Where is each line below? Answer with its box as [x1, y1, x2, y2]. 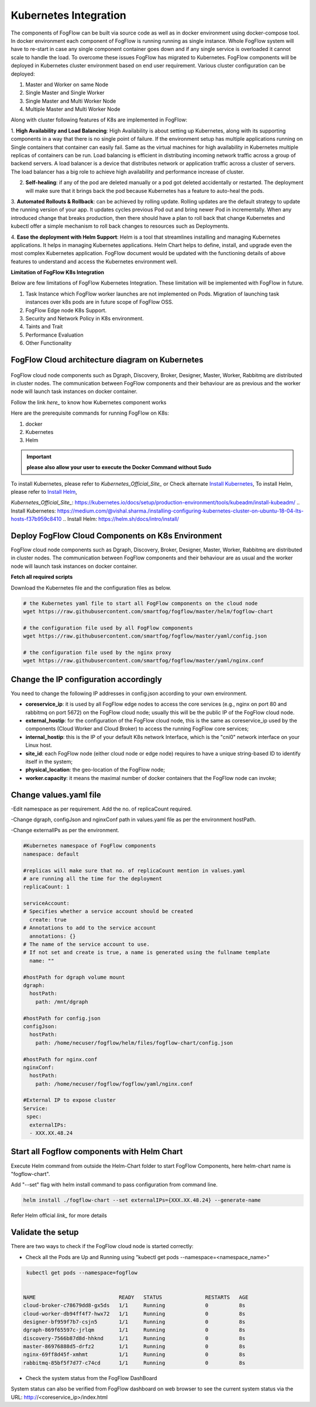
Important [26, 453, 52, 460]
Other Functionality [25, 340, 72, 347]
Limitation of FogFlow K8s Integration [11, 269, 105, 276]
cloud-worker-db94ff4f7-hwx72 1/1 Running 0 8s [23, 1310, 246, 1317]
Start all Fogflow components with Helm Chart [11, 1147, 183, 1157]
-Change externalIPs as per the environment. [11, 827, 119, 834]
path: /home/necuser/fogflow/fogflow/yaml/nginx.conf [35, 1080, 193, 1087]
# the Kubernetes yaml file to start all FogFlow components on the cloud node [23, 600, 258, 606]
